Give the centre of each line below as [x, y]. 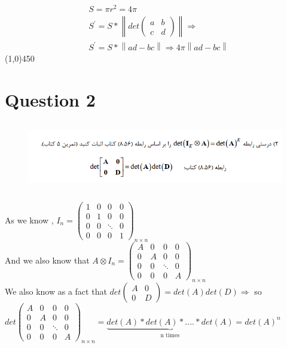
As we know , [29, 220]
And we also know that [47, 260]
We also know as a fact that [56, 291]
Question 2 [50, 100]
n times [170, 335]
